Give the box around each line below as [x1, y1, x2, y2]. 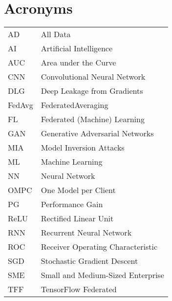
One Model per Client [41, 184, 116, 196]
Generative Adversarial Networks [41, 128, 154, 139]
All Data [41, 28, 71, 40]
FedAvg [8, 99, 33, 111]
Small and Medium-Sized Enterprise [41, 269, 164, 281]
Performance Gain [41, 198, 103, 210]
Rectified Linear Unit [41, 213, 114, 224]
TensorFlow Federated [41, 283, 117, 295]
